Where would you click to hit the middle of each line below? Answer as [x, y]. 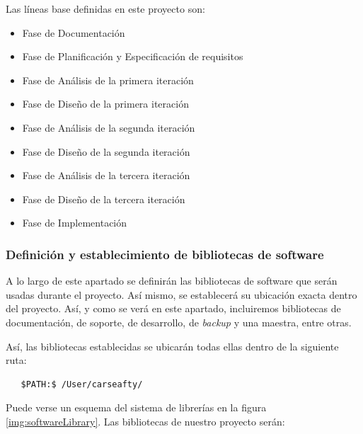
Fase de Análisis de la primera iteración [108, 80]
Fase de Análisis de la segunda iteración [109, 127]
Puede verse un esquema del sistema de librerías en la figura [136, 407]
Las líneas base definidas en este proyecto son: [105, 8]
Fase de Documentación [74, 32]
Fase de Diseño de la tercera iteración [104, 199]
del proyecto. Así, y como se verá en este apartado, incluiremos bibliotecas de [173, 308]
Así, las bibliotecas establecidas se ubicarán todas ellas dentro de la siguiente [172, 346]
